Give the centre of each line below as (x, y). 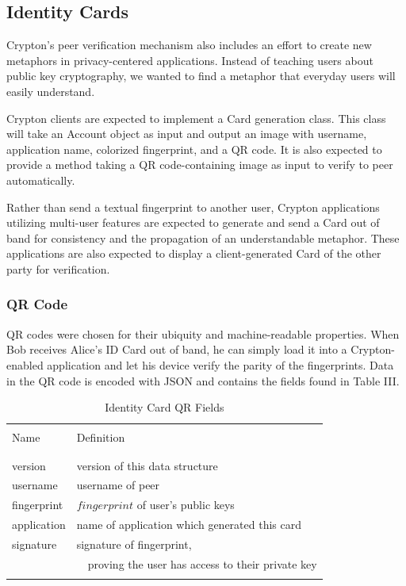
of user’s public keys (186, 505)
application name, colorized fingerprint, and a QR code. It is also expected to (194, 149)
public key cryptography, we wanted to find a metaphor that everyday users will (201, 76)
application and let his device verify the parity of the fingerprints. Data (220, 364)
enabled (25, 364)
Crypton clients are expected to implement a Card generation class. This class (196, 118)
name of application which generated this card (189, 525)
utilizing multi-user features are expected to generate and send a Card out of (193, 222)
